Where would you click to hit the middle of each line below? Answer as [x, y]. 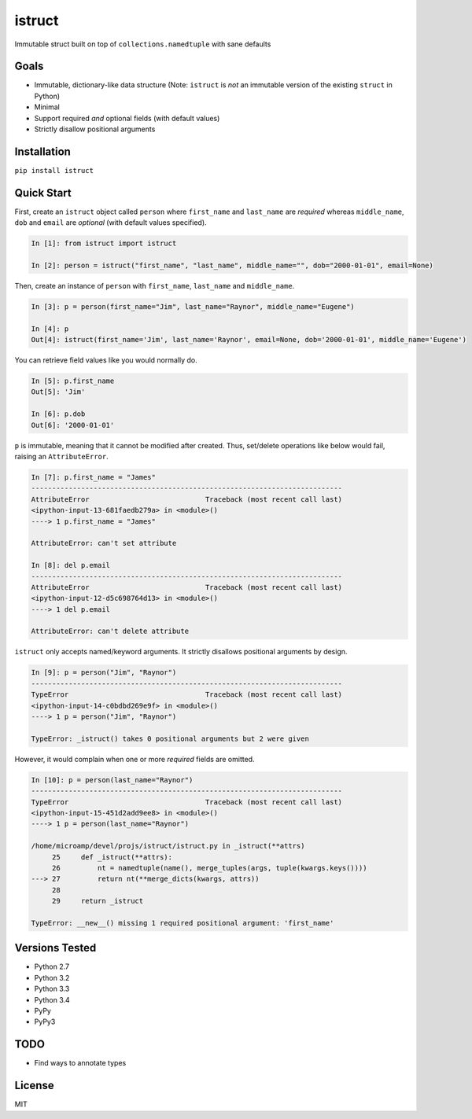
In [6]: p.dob [58, 414]
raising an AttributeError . [62, 457]
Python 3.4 [52, 999]
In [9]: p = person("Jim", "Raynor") [104, 673]
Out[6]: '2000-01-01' [73, 425]
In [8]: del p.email [70, 565]
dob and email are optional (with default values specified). [111, 223]
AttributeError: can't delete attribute [110, 631]
